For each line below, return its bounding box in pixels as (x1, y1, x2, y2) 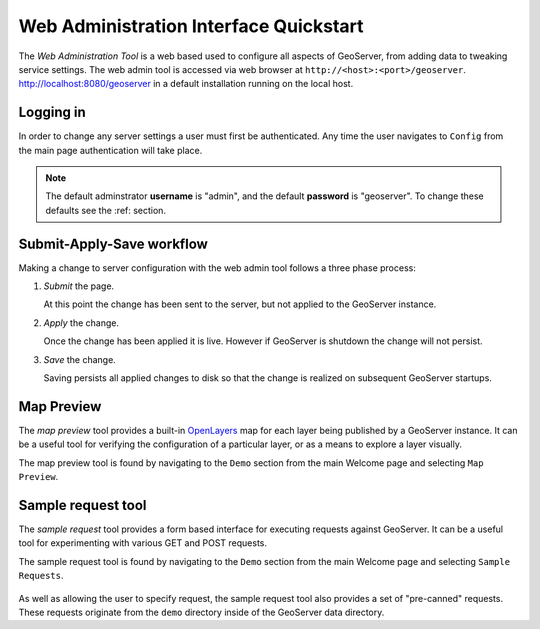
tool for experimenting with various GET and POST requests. (18, 537, 268, 549)
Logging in (18, 104, 87, 121)
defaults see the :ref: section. (45, 204, 167, 216)
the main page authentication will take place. (18, 144, 203, 156)
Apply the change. (43, 316, 120, 329)
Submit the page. (43, 280, 115, 292)
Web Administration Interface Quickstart (18, 15, 364, 37)
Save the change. (43, 353, 117, 365)
